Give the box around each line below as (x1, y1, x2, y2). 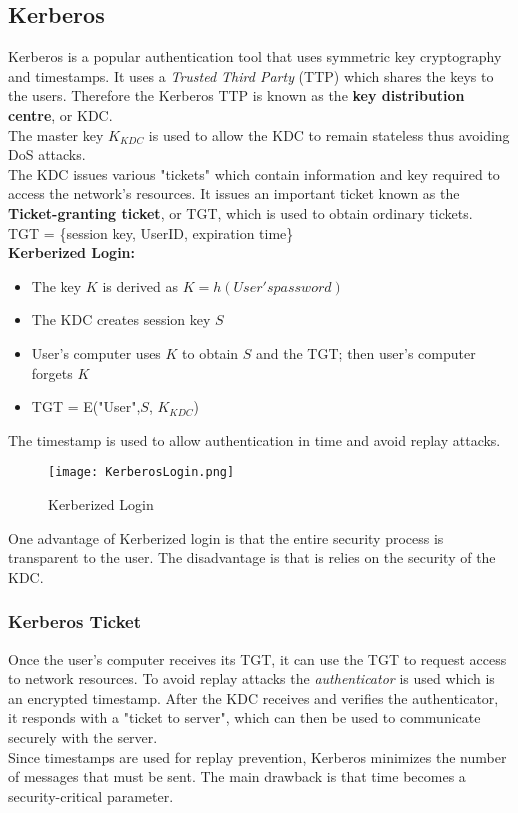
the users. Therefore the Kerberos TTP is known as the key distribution (8, 85, 465, 106)
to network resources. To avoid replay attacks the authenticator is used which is (8, 668, 495, 689)
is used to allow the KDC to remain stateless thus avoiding (148, 124, 510, 145)
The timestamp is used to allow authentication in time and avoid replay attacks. (8, 429, 501, 450)
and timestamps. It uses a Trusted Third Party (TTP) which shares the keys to (8, 65, 494, 86)
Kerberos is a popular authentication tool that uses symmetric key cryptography (8, 46, 502, 67)
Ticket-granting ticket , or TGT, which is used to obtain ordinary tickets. (8, 202, 473, 223)
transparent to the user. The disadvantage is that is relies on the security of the (8, 547, 496, 568)
